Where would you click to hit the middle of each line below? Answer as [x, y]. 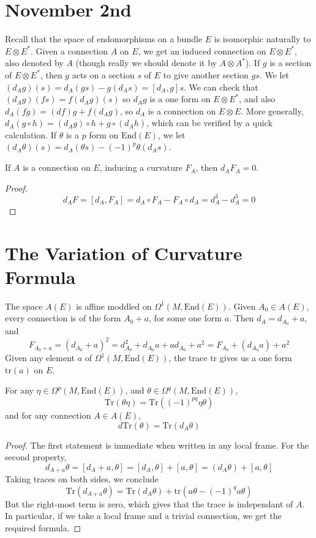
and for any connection [48, 415]
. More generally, [272, 110]
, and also [257, 99]
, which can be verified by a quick [209, 123]
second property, [36, 457]
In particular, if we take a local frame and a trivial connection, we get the [143, 516]
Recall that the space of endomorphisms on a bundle [104, 39]
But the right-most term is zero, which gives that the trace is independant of [149, 503]
